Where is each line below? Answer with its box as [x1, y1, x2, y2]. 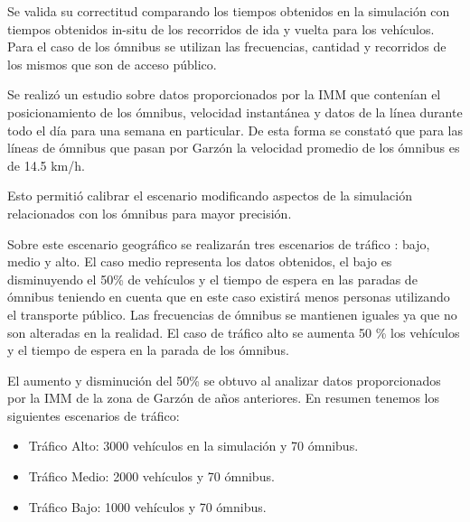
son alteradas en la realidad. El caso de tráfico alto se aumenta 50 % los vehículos [7, 322, 460, 341]
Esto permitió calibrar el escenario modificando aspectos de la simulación [7, 186, 412, 205]
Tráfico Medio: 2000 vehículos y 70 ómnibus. [28, 467, 275, 486]
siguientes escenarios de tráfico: [7, 405, 180, 424]
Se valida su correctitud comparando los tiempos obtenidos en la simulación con [7, 2, 450, 20]
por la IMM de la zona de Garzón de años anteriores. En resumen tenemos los [7, 388, 440, 407]
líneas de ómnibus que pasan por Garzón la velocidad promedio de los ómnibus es [7, 138, 460, 157]
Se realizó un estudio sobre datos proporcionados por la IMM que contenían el [7, 85, 441, 104]
